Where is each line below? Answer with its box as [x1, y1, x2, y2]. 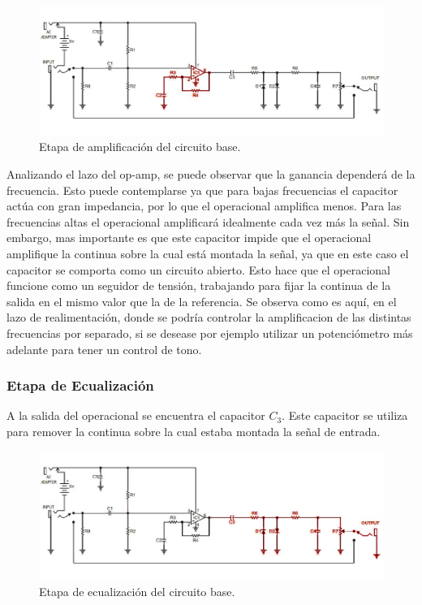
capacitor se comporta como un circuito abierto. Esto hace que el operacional [6, 261, 391, 278]
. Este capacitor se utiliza [282, 407, 408, 424]
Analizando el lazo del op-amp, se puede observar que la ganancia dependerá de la [6, 166, 416, 183]
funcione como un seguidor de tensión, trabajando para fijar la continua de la [6, 277, 391, 294]
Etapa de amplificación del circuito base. [39, 138, 241, 155]
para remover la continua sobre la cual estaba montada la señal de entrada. [6, 423, 381, 440]
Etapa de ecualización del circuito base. [39, 583, 235, 600]
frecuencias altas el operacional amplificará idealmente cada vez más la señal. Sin [6, 213, 410, 230]
